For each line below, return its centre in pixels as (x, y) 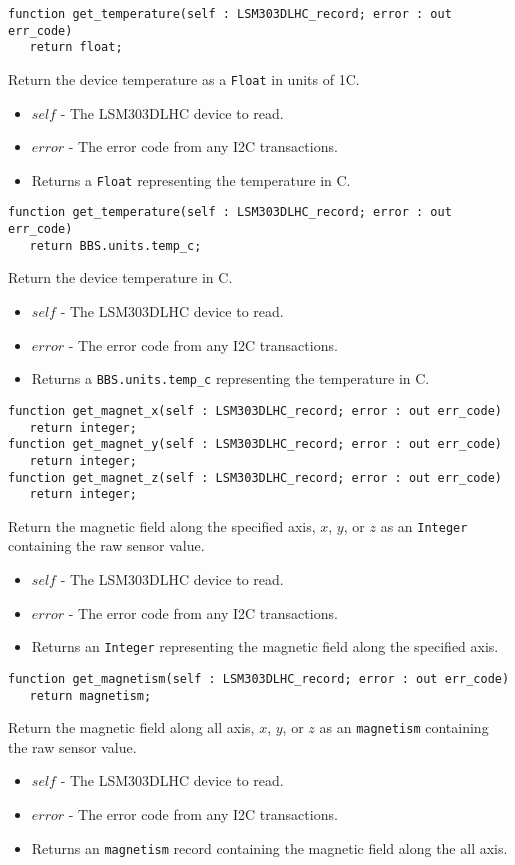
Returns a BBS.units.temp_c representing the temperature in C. (230, 378)
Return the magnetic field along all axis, (131, 727)
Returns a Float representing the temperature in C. (191, 179)
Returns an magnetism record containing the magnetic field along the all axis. (269, 847)
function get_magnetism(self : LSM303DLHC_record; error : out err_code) (259, 678)
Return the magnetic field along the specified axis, (162, 525)
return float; (76, 47)
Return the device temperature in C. (120, 277)
